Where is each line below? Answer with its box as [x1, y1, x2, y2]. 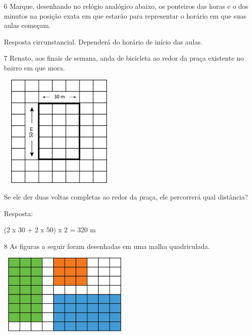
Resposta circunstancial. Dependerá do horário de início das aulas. [4, 36, 203, 46]
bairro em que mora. [4, 62, 65, 72]
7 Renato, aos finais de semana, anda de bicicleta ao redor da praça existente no [4, 53, 244, 63]
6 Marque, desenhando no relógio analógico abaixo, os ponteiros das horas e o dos [4, 1, 249, 11]
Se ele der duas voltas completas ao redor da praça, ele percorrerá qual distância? [4, 192, 248, 202]
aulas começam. [4, 20, 51, 30]
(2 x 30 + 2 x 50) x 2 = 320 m [4, 224, 96, 235]
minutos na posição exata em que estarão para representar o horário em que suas [4, 10, 247, 21]
